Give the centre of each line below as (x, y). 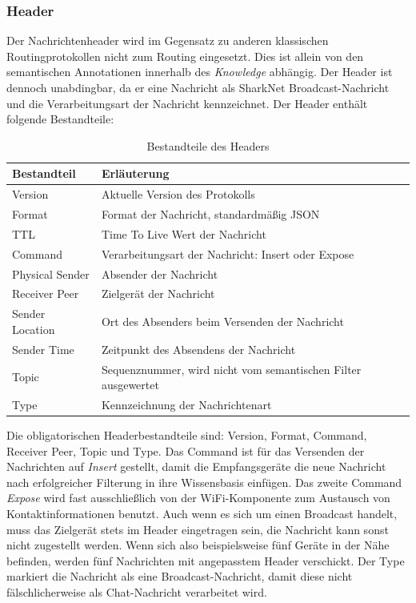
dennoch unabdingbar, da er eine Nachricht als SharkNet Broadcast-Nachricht (198, 87)
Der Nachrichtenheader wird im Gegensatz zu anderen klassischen (168, 40)
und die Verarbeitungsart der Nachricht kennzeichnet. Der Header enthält (187, 103)
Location (34, 329)
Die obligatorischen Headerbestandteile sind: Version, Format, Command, (187, 435)
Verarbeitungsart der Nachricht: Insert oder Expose (228, 253)
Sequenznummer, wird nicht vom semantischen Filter (231, 369)
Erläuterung (135, 173)
